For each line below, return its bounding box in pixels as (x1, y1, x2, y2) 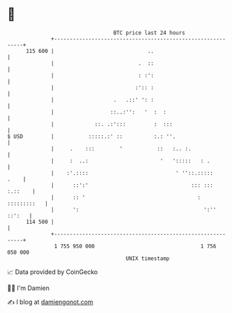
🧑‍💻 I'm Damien (7, 284, 50, 292)
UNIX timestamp (125, 254, 170, 262)
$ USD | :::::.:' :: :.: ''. (7, 132, 176, 140)
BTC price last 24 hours (113, 29, 186, 36)
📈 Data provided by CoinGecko (7, 268, 98, 276)
